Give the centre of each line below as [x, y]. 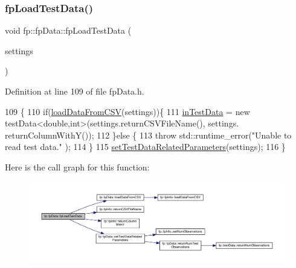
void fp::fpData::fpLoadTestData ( [68, 30]
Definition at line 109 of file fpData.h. [75, 91]
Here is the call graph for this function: [77, 167]
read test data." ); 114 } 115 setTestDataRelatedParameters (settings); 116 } [145, 147]
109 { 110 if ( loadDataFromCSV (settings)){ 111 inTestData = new [127, 111]
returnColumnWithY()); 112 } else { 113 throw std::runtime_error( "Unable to [148, 135]
